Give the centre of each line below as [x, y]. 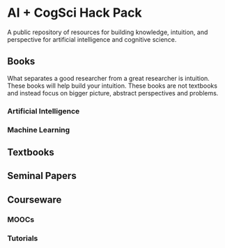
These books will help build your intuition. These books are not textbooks [113, 86]
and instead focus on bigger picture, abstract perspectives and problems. [113, 93]
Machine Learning [39, 130]
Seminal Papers [42, 176]
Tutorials [23, 238]
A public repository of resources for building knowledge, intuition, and [108, 32]
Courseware [34, 200]
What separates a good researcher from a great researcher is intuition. [109, 78]
